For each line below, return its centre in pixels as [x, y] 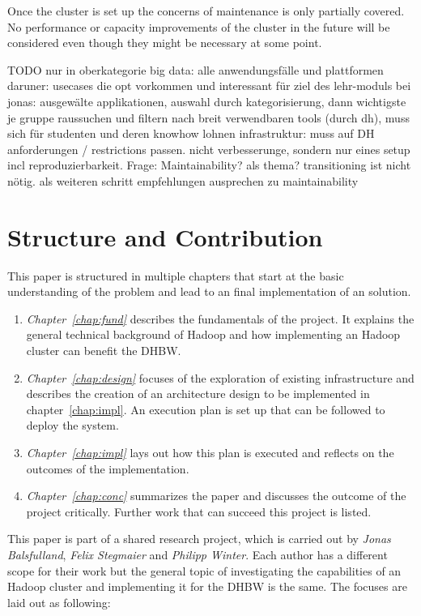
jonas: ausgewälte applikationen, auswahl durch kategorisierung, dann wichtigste [207, 101]
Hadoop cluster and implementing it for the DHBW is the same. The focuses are [207, 586]
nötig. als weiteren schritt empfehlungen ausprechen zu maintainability [183, 180]
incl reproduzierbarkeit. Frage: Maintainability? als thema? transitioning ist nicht [209, 165]
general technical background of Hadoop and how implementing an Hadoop [213, 334]
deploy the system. [72, 425]
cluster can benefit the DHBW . [104, 351]
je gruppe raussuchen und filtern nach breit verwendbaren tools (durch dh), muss [208, 117]
